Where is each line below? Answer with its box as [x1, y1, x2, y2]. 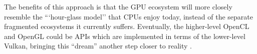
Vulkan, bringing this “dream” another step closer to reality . [4, 40, 192, 51]
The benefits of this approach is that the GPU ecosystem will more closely [4, 1, 232, 11]
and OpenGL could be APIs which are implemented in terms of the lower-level [4, 30, 245, 41]
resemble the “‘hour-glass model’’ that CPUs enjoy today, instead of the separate [4, 11, 253, 21]
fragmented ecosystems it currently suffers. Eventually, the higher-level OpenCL [4, 21, 249, 31]
